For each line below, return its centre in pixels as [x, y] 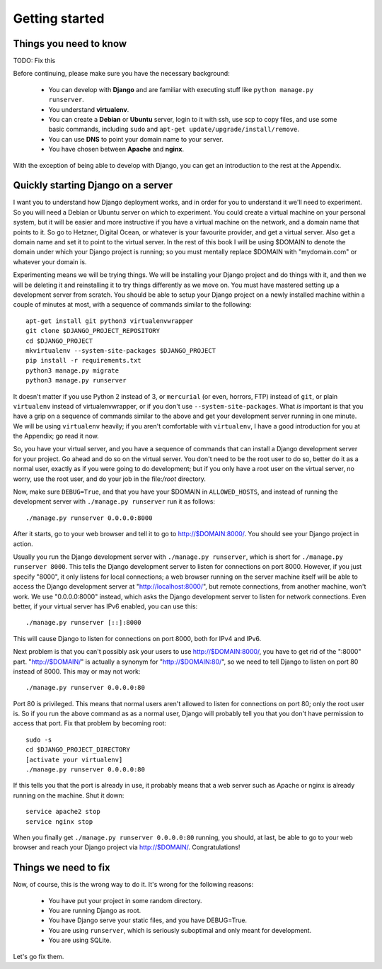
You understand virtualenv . [89, 109]
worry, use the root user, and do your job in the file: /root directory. [110, 479]
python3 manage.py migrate [73, 370]
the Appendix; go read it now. [56, 436]
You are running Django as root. [95, 911]
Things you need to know [70, 44]
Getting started [59, 18]
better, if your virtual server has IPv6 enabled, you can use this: [105, 606]
